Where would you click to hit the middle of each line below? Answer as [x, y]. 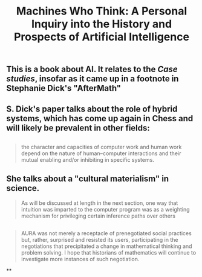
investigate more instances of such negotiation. [80, 259]
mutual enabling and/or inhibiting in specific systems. [87, 159]
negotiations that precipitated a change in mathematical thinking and [106, 246]
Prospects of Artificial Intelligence [102, 37]
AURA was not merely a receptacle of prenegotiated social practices [106, 233]
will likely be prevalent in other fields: [78, 128]
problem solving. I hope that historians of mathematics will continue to [109, 253]
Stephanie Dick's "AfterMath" [64, 88]
